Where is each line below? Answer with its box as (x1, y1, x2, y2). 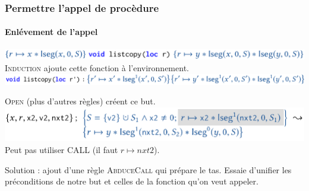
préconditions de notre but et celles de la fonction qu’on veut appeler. (5, 175, 258, 187)
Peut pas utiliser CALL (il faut (5, 143, 118, 155)
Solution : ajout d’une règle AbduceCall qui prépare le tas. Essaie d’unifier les (5, 163, 292, 176)
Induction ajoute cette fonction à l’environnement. (5, 61, 189, 74)
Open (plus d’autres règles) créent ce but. (5, 95, 156, 107)
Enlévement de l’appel (5, 26, 98, 38)
